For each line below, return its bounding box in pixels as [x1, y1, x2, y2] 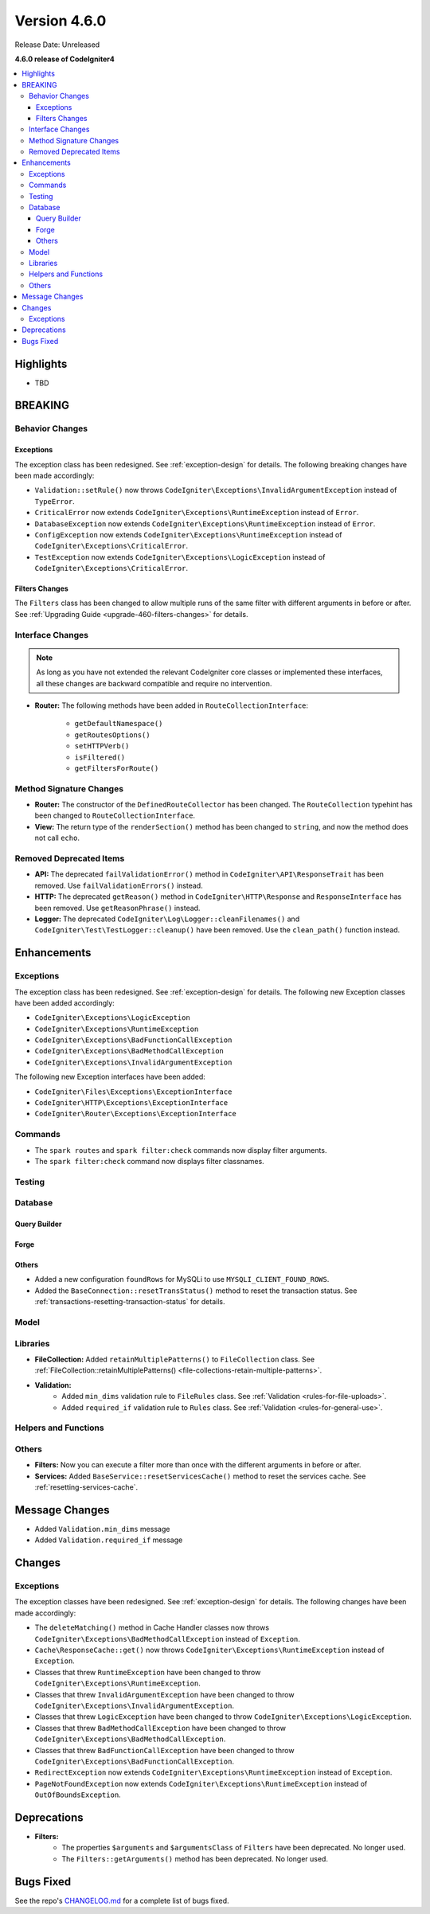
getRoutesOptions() [74, 730, 150, 740]
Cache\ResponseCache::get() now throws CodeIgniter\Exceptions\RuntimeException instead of [34, 1645, 385, 1655]
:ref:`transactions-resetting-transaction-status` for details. [34, 1297, 225, 1307]
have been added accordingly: [14, 998, 115, 1007]
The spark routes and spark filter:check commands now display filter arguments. [34, 1145, 327, 1154]
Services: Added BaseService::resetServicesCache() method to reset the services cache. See [34, 1471, 366, 1481]
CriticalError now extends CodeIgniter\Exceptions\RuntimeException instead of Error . [34, 508, 359, 518]
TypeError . [34, 496, 75, 506]
